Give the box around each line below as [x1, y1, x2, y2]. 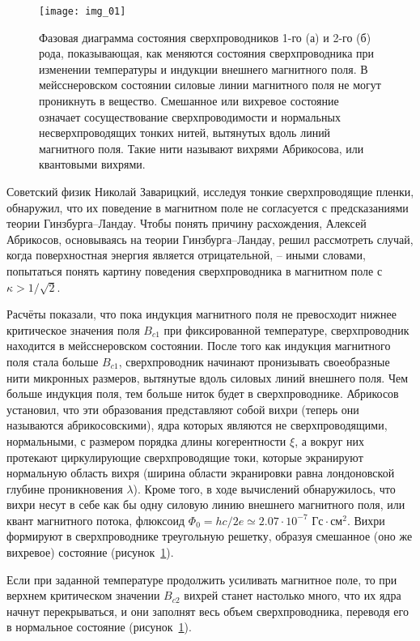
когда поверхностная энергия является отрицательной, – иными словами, [6, 246, 366, 263]
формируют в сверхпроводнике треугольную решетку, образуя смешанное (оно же [6, 528, 413, 545]
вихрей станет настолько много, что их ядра [184, 587, 401, 604]
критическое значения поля [6, 321, 140, 338]
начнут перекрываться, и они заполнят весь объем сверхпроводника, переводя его [6, 602, 409, 619]
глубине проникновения [6, 480, 123, 497]
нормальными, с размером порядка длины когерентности [6, 432, 286, 449]
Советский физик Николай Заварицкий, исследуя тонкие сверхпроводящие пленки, [6, 183, 414, 199]
